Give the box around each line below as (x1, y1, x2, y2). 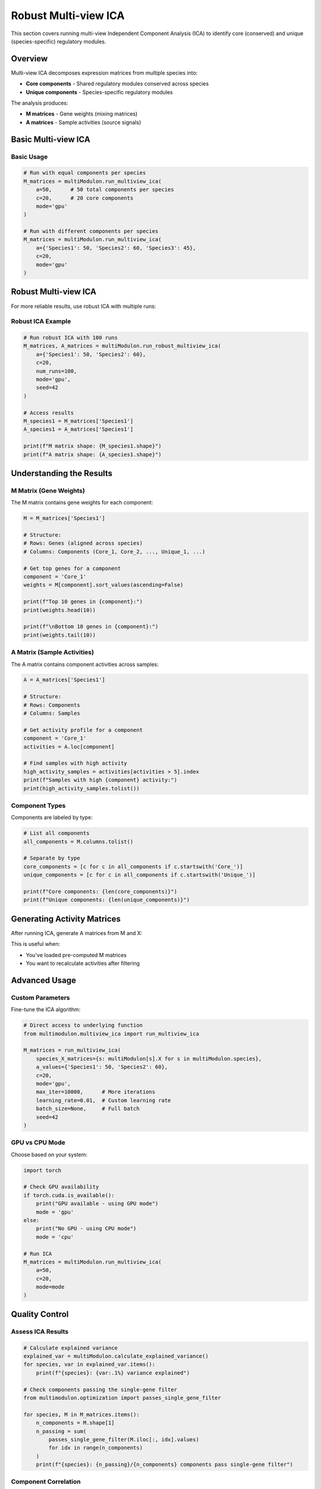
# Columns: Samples (23, 710, 80, 717)
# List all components (23, 830, 90, 837)
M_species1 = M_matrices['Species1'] (23, 418, 134, 424)
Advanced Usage (11, 975, 77, 985)
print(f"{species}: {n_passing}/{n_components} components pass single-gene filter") (36, 1461, 294, 1468)
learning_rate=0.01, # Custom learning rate (36, 1096, 171, 1104)
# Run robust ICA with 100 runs (23, 334, 118, 341)
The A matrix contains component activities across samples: (11, 661, 159, 668)
